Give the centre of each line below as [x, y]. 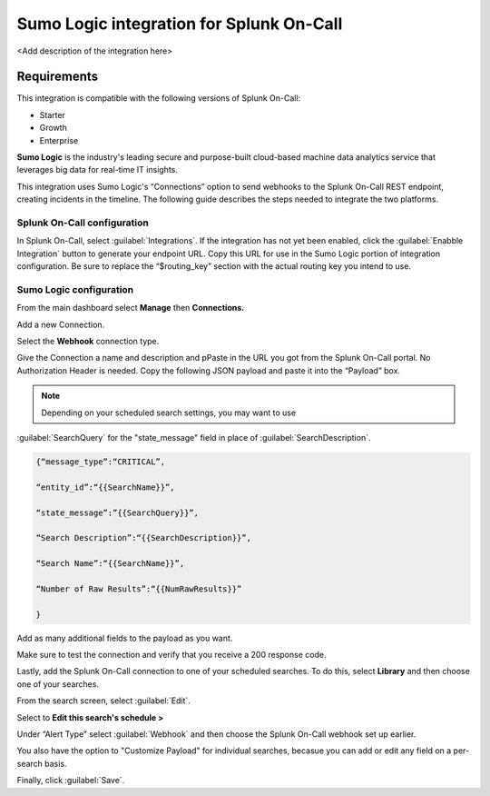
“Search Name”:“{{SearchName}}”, [110, 564]
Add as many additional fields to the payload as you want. [125, 638]
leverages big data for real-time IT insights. [98, 170]
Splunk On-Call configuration [83, 223]
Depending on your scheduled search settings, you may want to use [169, 413]
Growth [53, 128]
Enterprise [59, 140]
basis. [55, 763]
